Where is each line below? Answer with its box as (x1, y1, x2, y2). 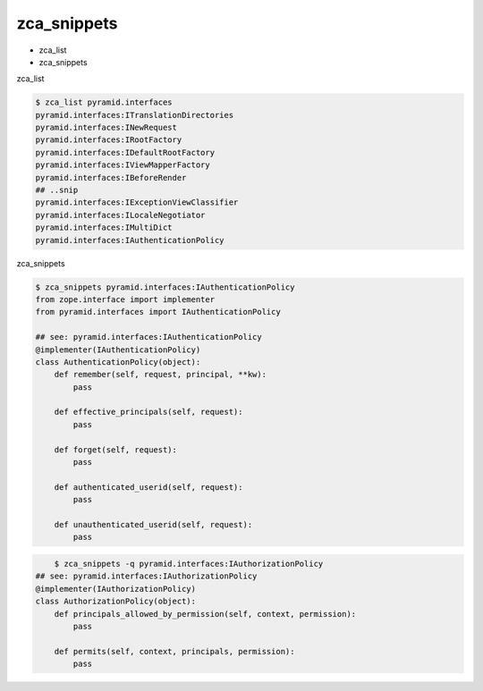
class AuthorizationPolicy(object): (35, 596, 197, 607)
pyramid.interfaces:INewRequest (35, 122, 178, 133)
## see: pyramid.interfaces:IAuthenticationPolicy (35, 332, 263, 342)
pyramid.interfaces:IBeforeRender (35, 173, 187, 182)
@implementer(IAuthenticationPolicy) (35, 344, 201, 355)
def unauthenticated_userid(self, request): (54, 519, 253, 529)
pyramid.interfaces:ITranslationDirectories (35, 110, 234, 120)
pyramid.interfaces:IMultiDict (35, 223, 174, 232)
